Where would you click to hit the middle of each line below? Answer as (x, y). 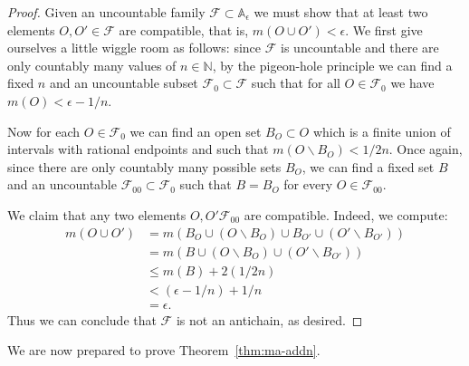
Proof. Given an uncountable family (106, 12)
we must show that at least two (341, 12)
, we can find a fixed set (368, 166)
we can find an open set (196, 131)
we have (412, 83)
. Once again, (426, 149)
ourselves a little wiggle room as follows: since (134, 48)
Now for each (44, 131)
